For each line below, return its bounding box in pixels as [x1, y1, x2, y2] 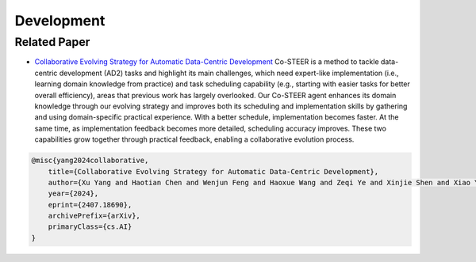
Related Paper [14, 35, 90, 49]
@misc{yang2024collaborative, [31, 156, 149, 165]
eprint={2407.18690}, [48, 200, 132, 209]
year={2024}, [48, 189, 99, 198]
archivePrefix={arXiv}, [48, 211, 140, 221]
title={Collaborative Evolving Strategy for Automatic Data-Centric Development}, [48, 167, 379, 176]
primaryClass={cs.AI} [48, 222, 132, 231]
